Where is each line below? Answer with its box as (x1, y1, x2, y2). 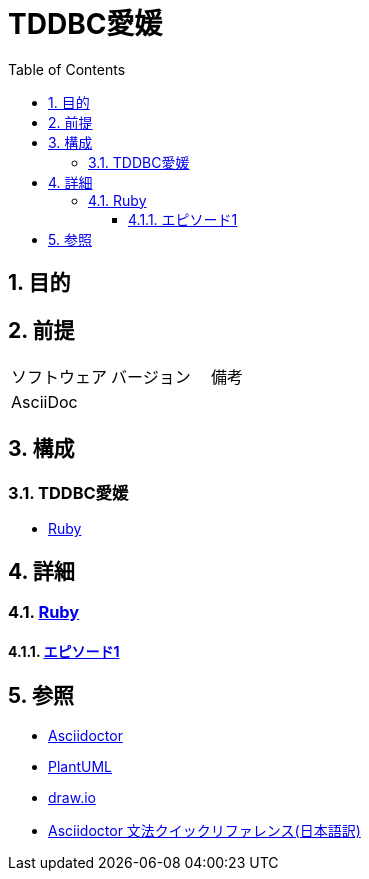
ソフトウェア (11, 367, 108, 388)
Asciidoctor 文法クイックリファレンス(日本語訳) (48, 821, 361, 839)
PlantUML (48, 757, 113, 775)
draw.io (48, 788, 96, 806)
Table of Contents (8, 60, 126, 78)
